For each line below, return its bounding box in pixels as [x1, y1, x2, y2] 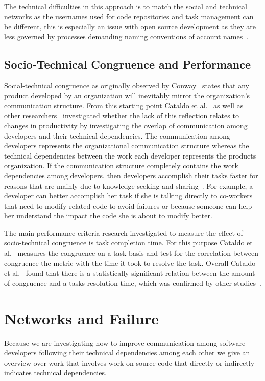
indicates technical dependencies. [4, 367, 107, 378]
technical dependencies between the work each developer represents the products [4, 150, 256, 161]
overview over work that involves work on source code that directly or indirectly [4, 357, 255, 368]
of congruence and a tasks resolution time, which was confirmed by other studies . [4, 277, 261, 288]
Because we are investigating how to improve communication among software [4, 337, 246, 348]
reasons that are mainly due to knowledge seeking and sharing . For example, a [4, 180, 253, 191]
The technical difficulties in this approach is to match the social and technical [4, 1, 247, 11]
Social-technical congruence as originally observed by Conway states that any [4, 80, 249, 91]
